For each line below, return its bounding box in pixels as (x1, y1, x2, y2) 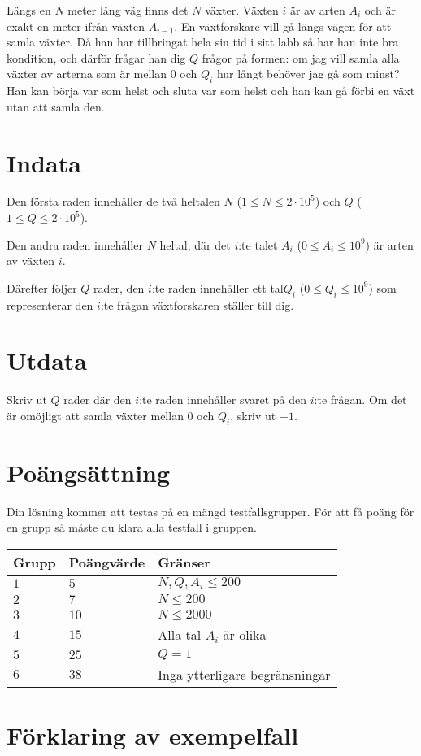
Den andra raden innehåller (7, 236, 143, 253)
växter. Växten (205, 2, 279, 18)
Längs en (7, 2, 51, 18)
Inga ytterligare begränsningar (158, 665, 331, 684)
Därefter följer (7, 279, 77, 296)
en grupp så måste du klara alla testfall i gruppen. (7, 519, 257, 536)
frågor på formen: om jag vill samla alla (202, 49, 400, 66)
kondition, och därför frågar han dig (7, 49, 186, 66)
